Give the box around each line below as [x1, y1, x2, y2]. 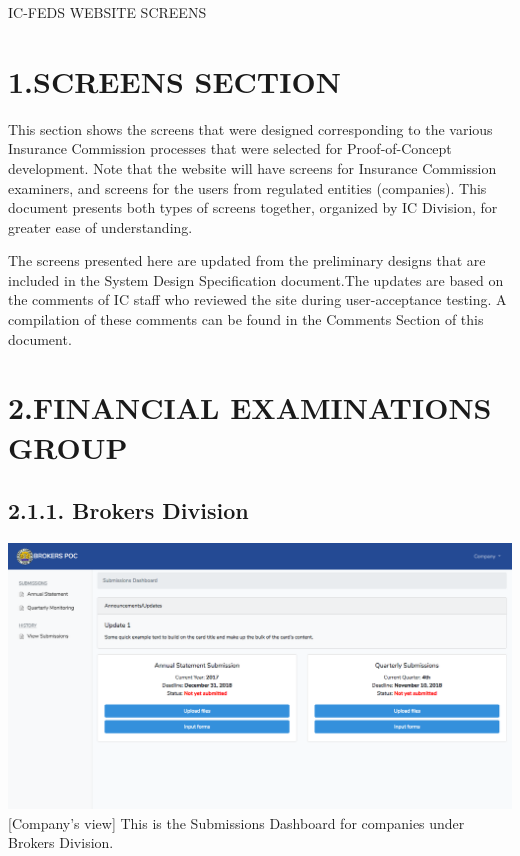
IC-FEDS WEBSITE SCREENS [8, 2, 207, 22]
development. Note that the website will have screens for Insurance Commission [8, 157, 497, 178]
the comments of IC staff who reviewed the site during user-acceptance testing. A [8, 289, 507, 310]
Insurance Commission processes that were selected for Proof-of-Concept [8, 138, 452, 159]
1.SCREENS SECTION [8, 60, 341, 101]
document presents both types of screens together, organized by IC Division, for [8, 197, 498, 218]
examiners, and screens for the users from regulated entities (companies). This [8, 177, 487, 198]
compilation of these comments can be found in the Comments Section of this [8, 309, 484, 330]
